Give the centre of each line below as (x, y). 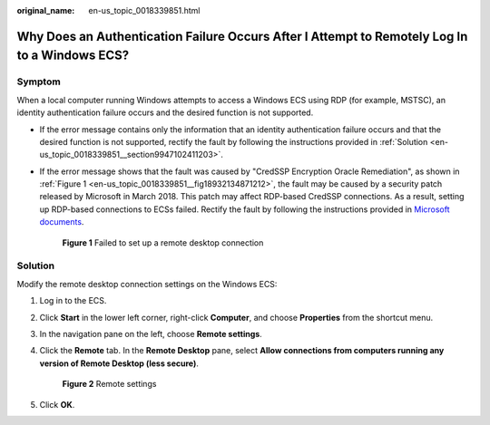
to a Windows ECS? (73, 56)
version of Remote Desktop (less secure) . (119, 363)
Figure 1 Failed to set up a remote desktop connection (163, 242)
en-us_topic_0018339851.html (144, 10)
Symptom (39, 82)
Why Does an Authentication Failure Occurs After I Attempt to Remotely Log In (242, 36)
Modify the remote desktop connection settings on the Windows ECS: (147, 284)
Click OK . (57, 404)
